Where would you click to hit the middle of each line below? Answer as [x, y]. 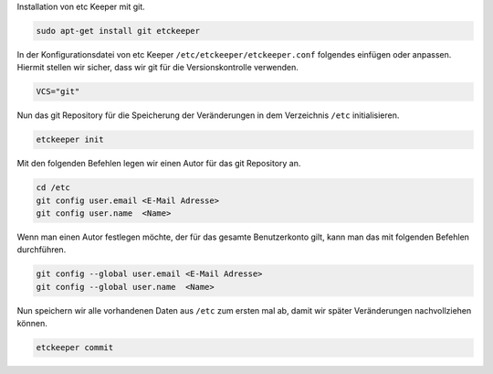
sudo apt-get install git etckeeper [118, 31]
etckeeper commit [75, 348]
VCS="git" [58, 92]
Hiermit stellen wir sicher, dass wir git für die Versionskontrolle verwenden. [157, 68]
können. [32, 324]
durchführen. [42, 250]
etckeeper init [70, 140]
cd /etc [53, 188]
